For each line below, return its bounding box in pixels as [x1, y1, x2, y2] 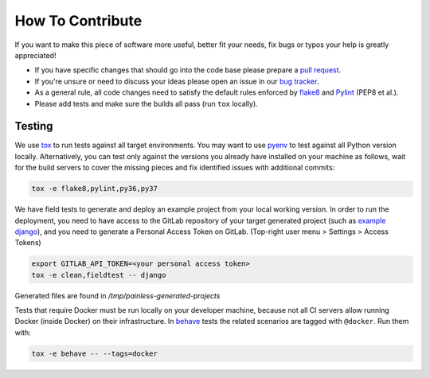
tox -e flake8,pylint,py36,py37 [31, 184, 158, 193]
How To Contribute [14, 12, 143, 29]
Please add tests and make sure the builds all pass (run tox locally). [34, 99, 258, 108]
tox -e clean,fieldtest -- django [31, 271, 166, 279]
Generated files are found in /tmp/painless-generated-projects [14, 290, 221, 300]
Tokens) [14, 238, 41, 247]
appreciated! [14, 50, 57, 60]
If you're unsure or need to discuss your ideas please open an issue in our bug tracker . [34, 76, 319, 86]
